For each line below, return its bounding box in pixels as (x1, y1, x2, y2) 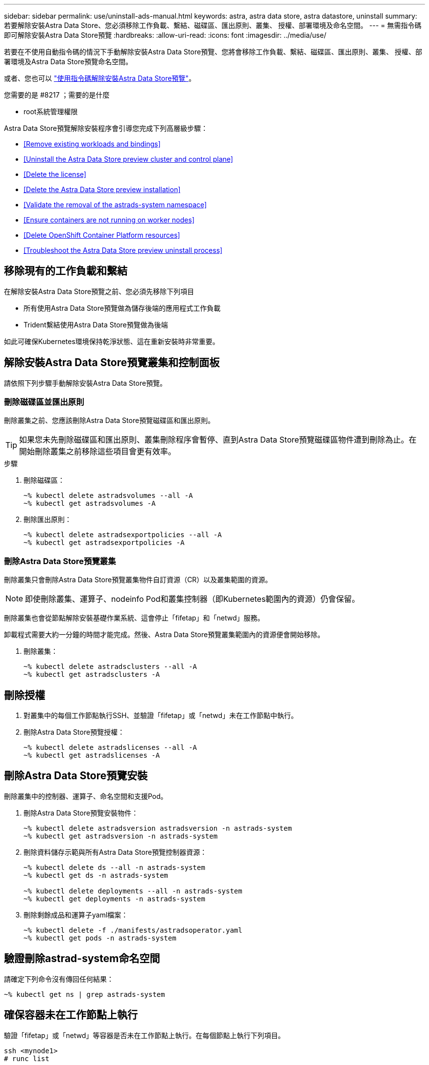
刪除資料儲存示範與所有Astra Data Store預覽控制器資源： (24, 847, 207, 856)
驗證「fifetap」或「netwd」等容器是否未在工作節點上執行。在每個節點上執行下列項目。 (4, 1031, 285, 1040)
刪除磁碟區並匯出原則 (4, 397, 84, 407)
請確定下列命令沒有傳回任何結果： (4, 974, 114, 983)
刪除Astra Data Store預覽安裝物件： (24, 808, 139, 817)
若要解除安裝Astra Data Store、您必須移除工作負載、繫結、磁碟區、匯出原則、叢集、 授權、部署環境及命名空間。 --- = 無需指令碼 (4, 21, 422, 29)
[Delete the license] (24, 170, 87, 178)
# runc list (4, 1054, 49, 1063)
